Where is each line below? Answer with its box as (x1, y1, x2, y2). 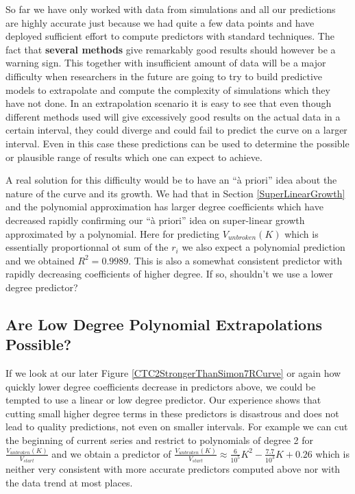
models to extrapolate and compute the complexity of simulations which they (5, 82, 330, 97)
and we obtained (5, 253, 75, 267)
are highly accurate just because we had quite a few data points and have (5, 15, 315, 29)
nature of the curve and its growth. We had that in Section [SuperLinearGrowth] (5, 186, 345, 200)
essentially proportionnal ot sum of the (5, 240, 169, 254)
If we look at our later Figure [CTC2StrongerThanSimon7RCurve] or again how (5, 366, 341, 380)
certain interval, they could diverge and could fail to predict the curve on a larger (5, 123, 347, 137)
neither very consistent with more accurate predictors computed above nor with (5, 462, 341, 476)
